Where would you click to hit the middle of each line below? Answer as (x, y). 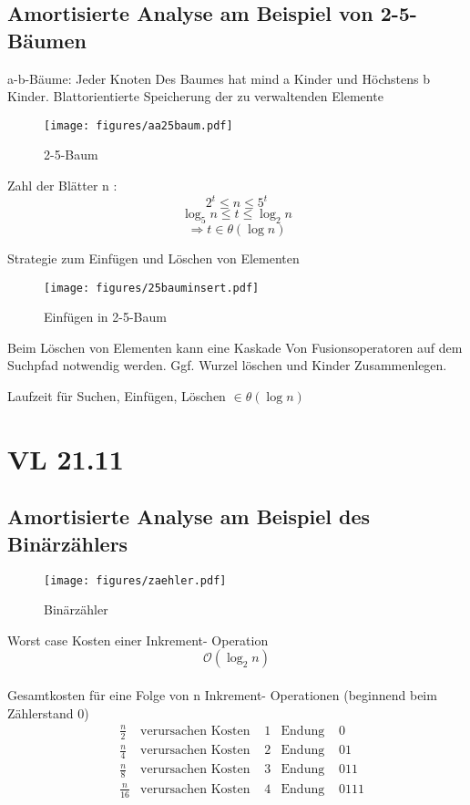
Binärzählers (68, 543)
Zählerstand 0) (48, 712)
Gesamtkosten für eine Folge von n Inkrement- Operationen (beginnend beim (222, 694)
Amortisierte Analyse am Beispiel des (189, 516)
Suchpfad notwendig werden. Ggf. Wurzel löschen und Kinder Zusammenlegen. (227, 365)
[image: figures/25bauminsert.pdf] (152, 288)
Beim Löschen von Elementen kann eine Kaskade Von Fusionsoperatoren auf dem (235, 347)
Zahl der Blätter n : (62, 186)
